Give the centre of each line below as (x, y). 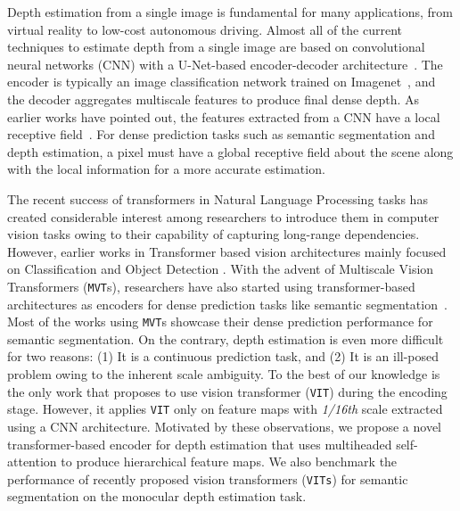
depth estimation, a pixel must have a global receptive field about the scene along (230, 151)
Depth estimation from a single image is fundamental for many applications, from (230, 12)
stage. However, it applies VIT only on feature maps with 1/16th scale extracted (225, 409)
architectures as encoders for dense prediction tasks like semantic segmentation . (227, 304)
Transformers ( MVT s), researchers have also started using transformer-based (211, 286)
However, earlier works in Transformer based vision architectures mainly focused (227, 251)
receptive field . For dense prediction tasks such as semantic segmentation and (221, 134)
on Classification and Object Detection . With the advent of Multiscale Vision (221, 269)
